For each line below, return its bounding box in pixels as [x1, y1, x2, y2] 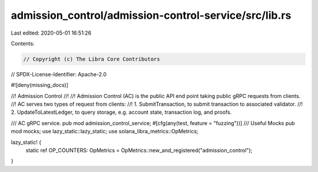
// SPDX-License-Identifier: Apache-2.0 [11, 70, 107, 77]
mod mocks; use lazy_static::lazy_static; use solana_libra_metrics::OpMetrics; [11, 128, 198, 135]
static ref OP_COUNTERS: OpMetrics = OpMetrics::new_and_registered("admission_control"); [25, 147, 253, 154]
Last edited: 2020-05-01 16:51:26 [11, 29, 91, 36]
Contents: [11, 40, 35, 47]
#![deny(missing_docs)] [11, 82, 69, 89]
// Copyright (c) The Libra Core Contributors [23, 56, 160, 62]
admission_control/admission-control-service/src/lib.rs [11, 9, 291, 22]
